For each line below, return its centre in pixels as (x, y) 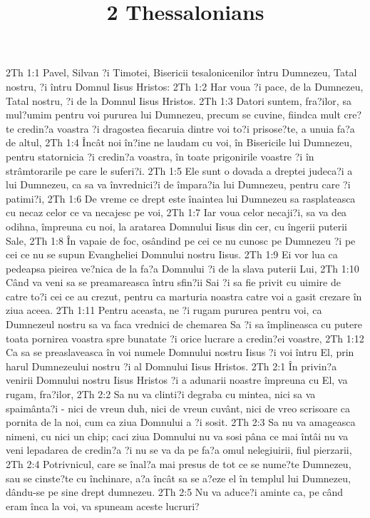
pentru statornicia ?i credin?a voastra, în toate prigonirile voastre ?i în (160, 156)
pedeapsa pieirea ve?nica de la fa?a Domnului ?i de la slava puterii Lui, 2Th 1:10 (183, 268)
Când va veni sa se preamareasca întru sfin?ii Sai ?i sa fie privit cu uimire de (173, 282)
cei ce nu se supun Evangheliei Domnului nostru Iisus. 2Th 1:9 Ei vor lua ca (172, 254)
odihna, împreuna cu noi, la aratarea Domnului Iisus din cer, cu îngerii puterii (176, 226)
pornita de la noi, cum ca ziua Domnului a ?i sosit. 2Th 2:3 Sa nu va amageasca (181, 422)
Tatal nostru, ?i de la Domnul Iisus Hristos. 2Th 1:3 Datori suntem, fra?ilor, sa (179, 100)
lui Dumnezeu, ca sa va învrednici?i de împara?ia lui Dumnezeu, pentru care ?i (178, 184)
